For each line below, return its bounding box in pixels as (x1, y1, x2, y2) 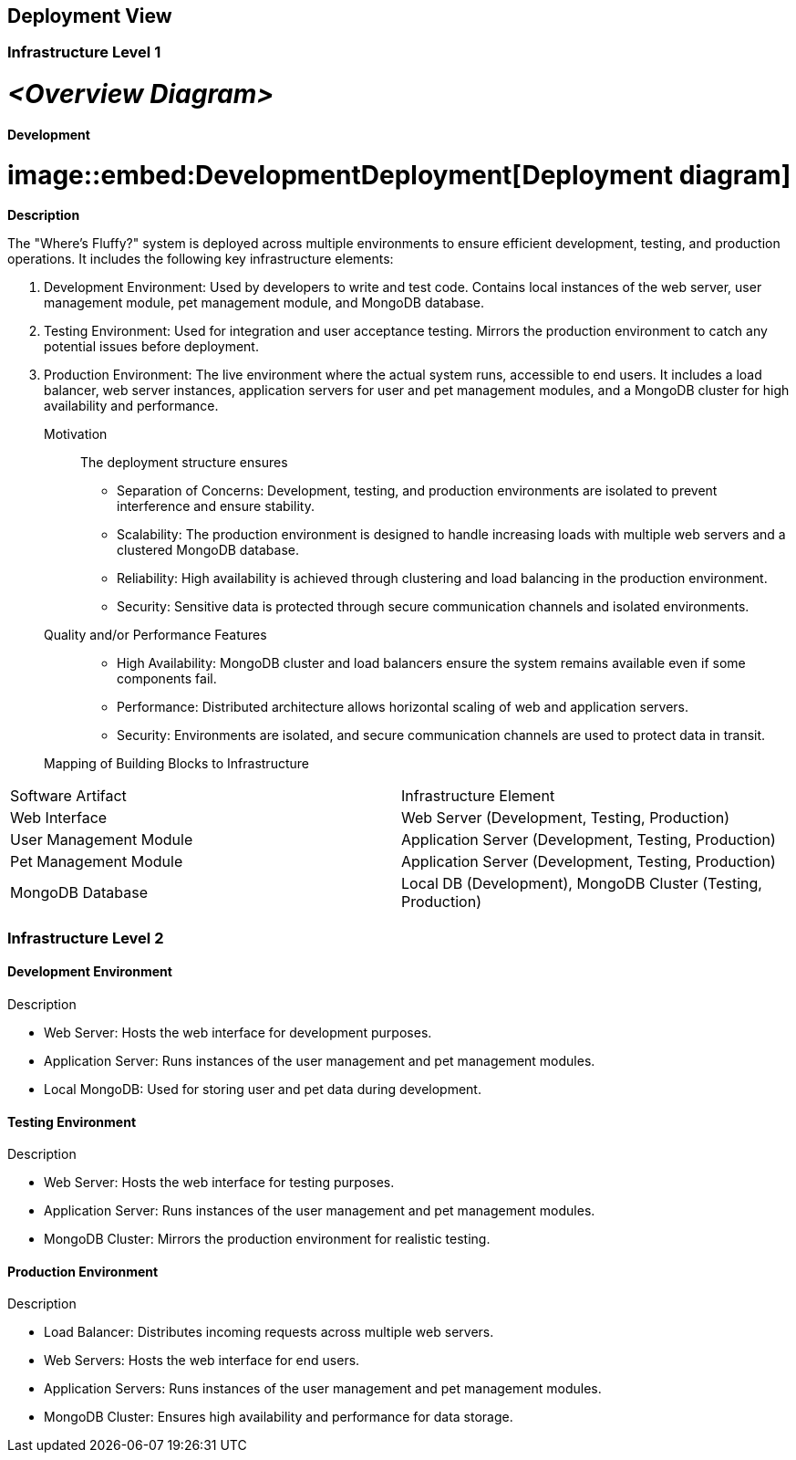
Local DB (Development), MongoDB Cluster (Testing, (401, 874, 762, 893)
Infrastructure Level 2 (7, 928, 164, 947)
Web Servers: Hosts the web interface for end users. (44, 1352, 360, 1369)
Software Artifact (10, 787, 127, 806)
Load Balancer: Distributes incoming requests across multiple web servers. (44, 1324, 494, 1340)
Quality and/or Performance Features (44, 627, 267, 643)
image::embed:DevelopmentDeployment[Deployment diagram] (7, 159, 791, 191)
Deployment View (7, 5, 172, 27)
